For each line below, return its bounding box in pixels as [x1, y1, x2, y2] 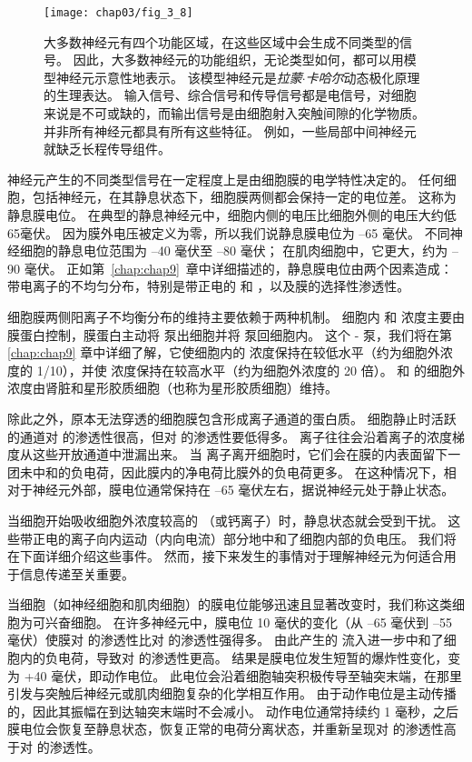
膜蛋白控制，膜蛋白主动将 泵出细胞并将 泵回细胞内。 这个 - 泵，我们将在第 [7, 325, 452, 344]
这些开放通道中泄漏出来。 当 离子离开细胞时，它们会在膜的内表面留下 [32, 445, 448, 464]
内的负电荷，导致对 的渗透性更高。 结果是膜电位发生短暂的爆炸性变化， [19, 648, 448, 667]
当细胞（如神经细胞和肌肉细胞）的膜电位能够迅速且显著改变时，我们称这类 [7, 595, 452, 614]
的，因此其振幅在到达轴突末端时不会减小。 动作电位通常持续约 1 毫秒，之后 [7, 701, 458, 720]
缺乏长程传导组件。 [55, 139, 171, 158]
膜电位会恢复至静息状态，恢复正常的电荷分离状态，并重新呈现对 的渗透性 [7, 719, 444, 738]
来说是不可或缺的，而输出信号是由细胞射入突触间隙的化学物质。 [44, 104, 425, 123]
